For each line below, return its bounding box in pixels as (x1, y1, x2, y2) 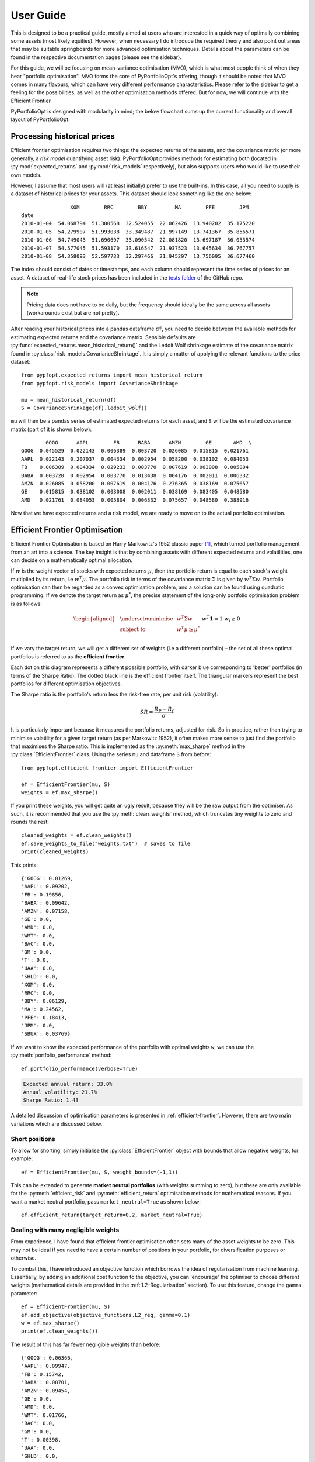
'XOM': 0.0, (21, 981, 55, 988)
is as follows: (10, 600, 42, 607)
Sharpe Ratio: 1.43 (23, 1097, 79, 1104)
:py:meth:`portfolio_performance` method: (10, 1051, 112, 1058)
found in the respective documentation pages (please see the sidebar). (10, 53, 182, 61)
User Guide (10, 9, 66, 22)
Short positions (10, 1135, 55, 1143)
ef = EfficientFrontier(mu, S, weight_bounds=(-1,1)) (21, 1168, 178, 1175)
